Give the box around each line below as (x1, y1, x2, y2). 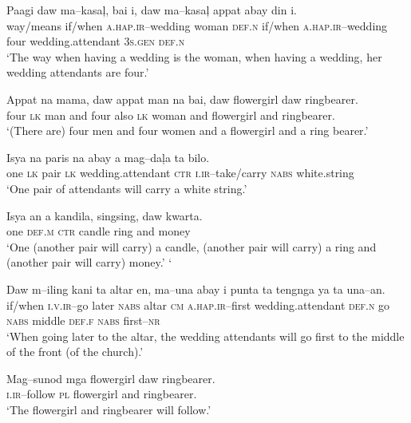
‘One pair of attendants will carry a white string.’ (6, 180, 247, 196)
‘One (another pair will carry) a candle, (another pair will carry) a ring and (6, 238, 377, 255)
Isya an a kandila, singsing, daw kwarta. (6, 207, 203, 223)
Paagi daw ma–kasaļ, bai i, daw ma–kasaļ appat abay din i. (6, 2, 297, 18)
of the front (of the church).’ (6, 343, 144, 360)
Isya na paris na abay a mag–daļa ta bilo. (6, 148, 210, 165)
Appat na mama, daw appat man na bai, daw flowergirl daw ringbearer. (6, 90, 358, 107)
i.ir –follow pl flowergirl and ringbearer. (6, 385, 197, 402)
